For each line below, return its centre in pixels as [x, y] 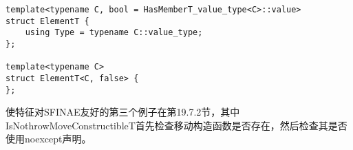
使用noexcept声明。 [49, 139]
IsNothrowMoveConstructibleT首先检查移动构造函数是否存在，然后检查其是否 [176, 125]
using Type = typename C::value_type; [114, 33]
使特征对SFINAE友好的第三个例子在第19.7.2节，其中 [123, 112]
